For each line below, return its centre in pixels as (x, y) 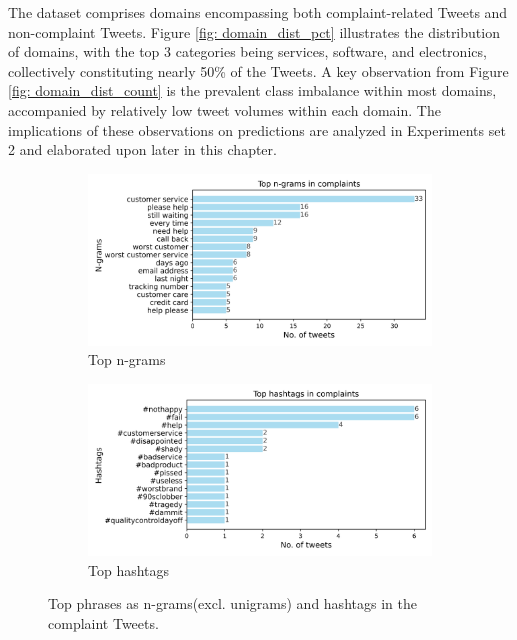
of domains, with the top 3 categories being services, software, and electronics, (247, 51)
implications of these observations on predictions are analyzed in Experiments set (257, 129)
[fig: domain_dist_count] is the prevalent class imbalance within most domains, (252, 90)
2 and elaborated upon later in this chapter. (142, 149)
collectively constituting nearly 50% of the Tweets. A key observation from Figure (258, 70)
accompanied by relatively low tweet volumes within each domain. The (224, 109)
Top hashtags (129, 569)
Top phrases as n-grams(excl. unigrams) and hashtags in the (232, 603)
